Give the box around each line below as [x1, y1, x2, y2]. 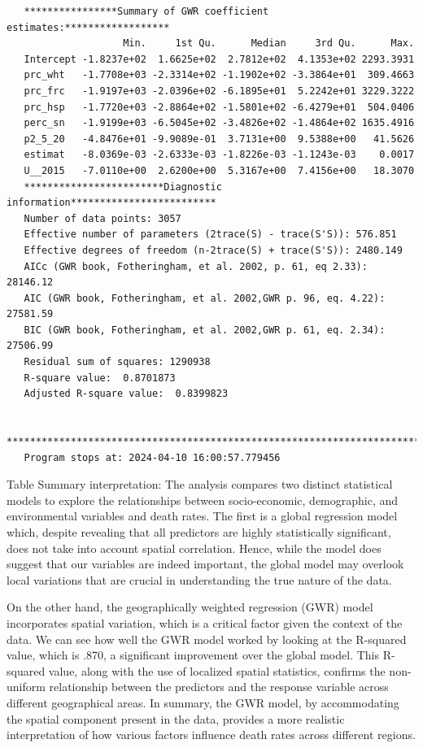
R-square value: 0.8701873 [24, 372, 176, 384]
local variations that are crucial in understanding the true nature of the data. [7, 571, 392, 588]
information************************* [7, 197, 216, 209]
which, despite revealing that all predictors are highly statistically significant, [7, 524, 391, 540]
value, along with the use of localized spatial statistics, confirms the [48, 662, 386, 679]
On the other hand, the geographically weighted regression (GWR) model [7, 598, 373, 615]
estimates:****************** [7, 21, 170, 33]
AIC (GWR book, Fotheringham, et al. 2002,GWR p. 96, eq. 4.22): [24, 292, 386, 304]
